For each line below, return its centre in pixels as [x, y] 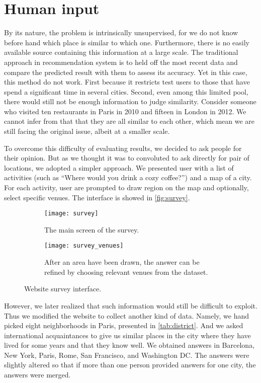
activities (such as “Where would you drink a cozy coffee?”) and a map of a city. [128, 177]
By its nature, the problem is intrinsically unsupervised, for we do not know [121, 32]
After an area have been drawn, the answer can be [122, 262]
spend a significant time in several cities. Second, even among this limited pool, [126, 91]
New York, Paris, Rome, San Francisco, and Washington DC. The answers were [127, 355]
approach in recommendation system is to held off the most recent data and [121, 62]
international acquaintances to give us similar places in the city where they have [127, 335]
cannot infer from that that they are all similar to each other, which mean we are [129, 121]
